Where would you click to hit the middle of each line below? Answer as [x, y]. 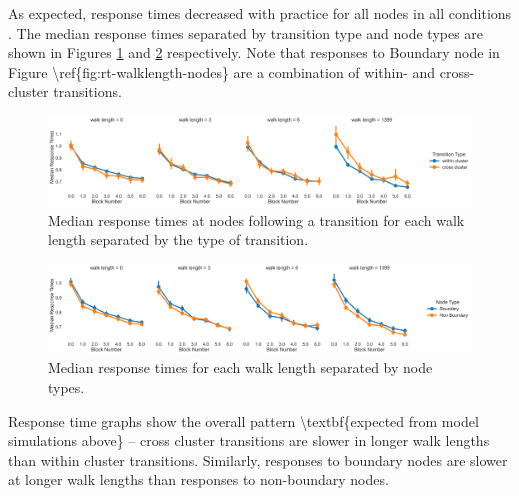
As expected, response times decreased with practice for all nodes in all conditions [260, 13]
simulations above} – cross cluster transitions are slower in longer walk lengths [249, 440]
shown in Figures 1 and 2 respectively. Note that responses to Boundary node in [254, 52]
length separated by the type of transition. [178, 239]
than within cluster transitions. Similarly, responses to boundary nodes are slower [258, 459]
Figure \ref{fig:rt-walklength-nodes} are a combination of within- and [222, 71]
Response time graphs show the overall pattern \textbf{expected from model [243, 420]
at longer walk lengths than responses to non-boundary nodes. [198, 479]
